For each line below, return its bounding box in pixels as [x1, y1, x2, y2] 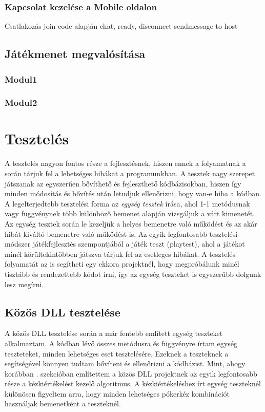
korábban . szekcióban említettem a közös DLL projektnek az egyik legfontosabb [5, 368, 257, 379]
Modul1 [5, 72, 37, 85]
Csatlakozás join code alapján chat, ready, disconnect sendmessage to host [5, 21, 238, 31]
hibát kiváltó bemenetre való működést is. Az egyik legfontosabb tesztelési [5, 228, 238, 239]
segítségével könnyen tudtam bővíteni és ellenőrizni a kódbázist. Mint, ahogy [5, 358, 246, 369]
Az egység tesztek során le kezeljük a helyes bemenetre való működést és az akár [5, 218, 257, 229]
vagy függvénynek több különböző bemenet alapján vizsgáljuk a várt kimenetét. [5, 208, 255, 219]
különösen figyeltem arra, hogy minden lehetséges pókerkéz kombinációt [5, 388, 230, 399]
